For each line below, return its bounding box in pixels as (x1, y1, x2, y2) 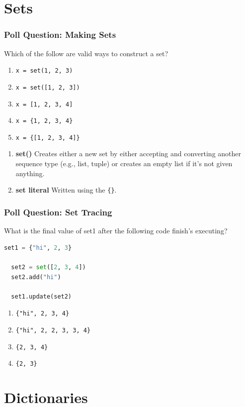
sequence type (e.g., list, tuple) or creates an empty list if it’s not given (15, 158, 233, 169)
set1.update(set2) (11, 293, 72, 300)
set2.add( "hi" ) (11, 273, 61, 281)
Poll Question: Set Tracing (4, 205, 112, 218)
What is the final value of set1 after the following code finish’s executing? (4, 225, 228, 236)
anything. (15, 168, 45, 178)
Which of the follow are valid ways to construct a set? (4, 48, 168, 58)
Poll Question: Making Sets (4, 28, 116, 41)
